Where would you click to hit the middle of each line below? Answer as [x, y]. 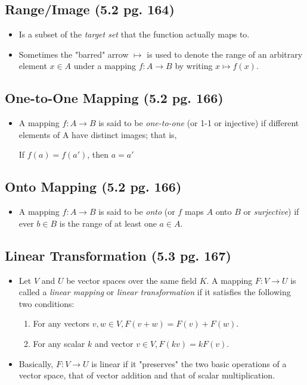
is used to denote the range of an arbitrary [225, 54]
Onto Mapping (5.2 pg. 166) [93, 187]
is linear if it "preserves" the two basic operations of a [189, 363]
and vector [114, 343]
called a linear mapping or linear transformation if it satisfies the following [155, 292]
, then [98, 154]
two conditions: [46, 303]
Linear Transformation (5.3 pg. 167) [118, 255]
